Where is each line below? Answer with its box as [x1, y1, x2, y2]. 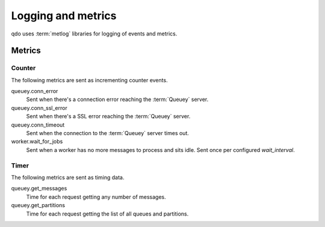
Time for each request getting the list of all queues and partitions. [26, 210, 189, 217]
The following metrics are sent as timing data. [11, 174, 125, 181]
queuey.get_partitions [11, 202, 66, 209]
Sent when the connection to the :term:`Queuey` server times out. [26, 130, 189, 137]
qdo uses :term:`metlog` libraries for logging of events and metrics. [11, 30, 178, 37]
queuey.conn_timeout [11, 121, 65, 129]
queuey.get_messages [11, 185, 67, 192]
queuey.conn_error [11, 88, 58, 95]
